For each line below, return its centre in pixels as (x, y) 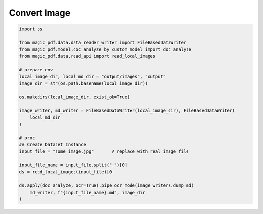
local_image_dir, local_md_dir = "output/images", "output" (93, 76)
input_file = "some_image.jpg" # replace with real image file (104, 152)
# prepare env (36, 70)
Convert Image (40, 13)
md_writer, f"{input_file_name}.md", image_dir (87, 192)
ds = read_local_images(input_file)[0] (67, 172)
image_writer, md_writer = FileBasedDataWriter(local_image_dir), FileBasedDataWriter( (127, 110)
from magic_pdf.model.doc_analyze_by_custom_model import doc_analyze (105, 49)
